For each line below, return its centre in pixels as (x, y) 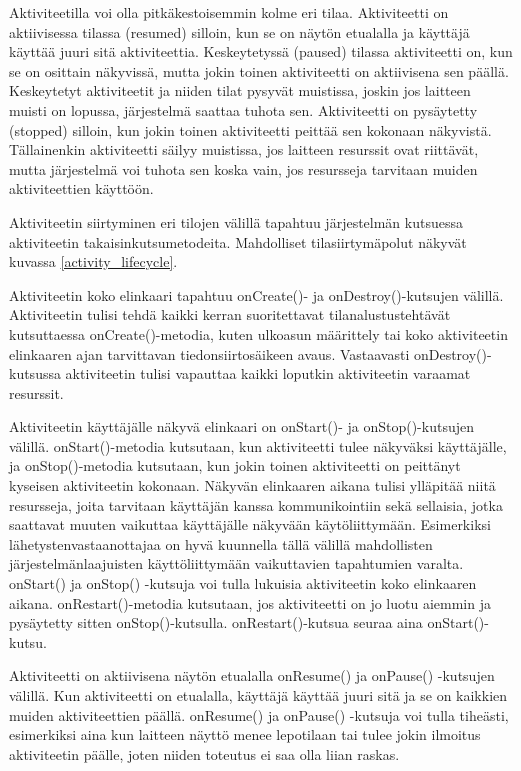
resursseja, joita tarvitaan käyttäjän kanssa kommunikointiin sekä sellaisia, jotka (256, 504)
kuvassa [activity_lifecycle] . (93, 261)
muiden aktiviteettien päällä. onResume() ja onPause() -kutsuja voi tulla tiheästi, (259, 714)
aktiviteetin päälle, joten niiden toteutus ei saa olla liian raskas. (204, 753)
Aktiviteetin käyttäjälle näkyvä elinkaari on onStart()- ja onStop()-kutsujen (241, 426)
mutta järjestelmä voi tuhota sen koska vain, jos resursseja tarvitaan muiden (243, 168)
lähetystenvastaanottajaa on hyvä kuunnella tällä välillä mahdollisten (221, 543)
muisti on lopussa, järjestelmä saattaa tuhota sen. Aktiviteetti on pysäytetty (243, 109)
